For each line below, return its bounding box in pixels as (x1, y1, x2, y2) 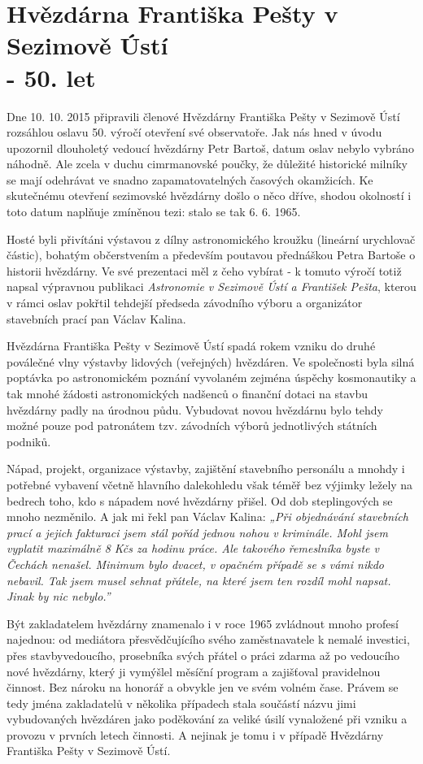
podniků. (7, 432, 51, 449)
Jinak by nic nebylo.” (7, 588, 111, 605)
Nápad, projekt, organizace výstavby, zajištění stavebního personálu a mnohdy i (7, 460, 405, 477)
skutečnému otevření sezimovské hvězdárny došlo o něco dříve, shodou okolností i (7, 187, 412, 204)
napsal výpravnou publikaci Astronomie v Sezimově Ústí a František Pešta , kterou (7, 278, 416, 295)
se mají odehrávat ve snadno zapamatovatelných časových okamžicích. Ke (7, 171, 373, 188)
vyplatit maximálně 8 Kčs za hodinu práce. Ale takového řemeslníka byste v (7, 540, 379, 557)
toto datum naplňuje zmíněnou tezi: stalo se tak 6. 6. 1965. (7, 203, 301, 220)
